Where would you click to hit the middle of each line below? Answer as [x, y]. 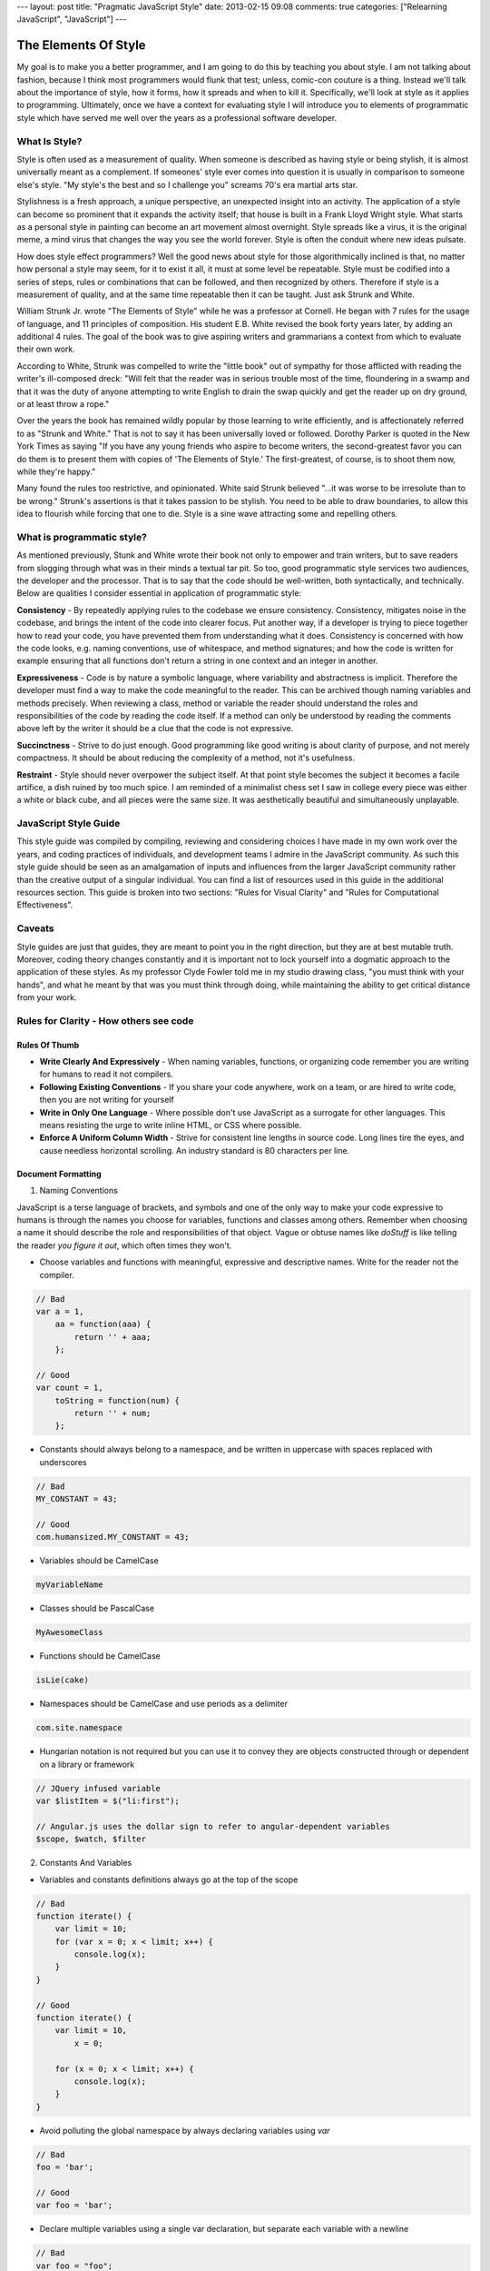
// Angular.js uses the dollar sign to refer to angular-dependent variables [213, 1826]
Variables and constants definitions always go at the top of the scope [169, 1879]
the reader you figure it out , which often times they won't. [124, 1245]
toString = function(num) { [118, 1400]
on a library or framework [87, 1764]
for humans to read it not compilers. [107, 1074]
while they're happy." [56, 471]
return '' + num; [113, 1413]
